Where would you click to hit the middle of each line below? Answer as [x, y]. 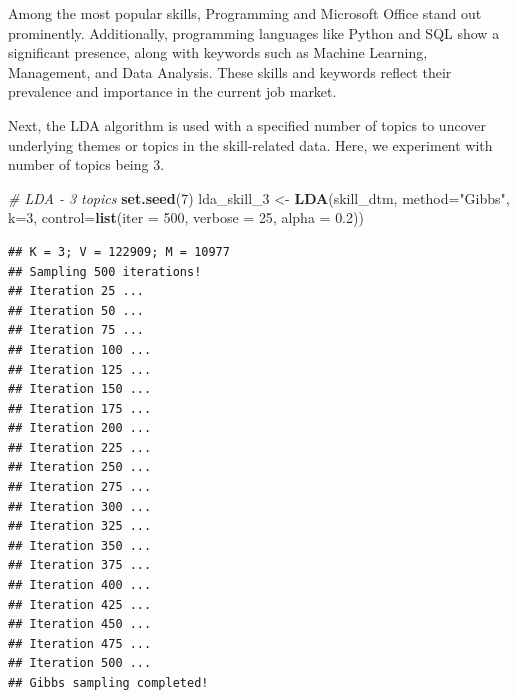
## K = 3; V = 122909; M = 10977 [119, 251]
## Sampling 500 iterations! [105, 271]
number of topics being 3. [86, 164]
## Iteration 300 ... [80, 506]
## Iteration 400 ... [80, 585]
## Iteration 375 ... [80, 565]
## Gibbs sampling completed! [108, 683]
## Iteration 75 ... [76, 330]
